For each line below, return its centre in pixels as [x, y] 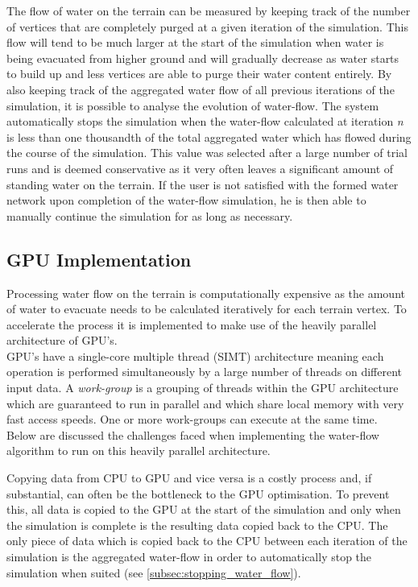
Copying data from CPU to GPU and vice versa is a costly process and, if [189, 478]
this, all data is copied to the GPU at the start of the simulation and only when [204, 509]
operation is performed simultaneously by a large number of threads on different [204, 372]
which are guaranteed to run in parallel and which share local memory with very [205, 403]
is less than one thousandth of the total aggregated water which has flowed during [209, 136]
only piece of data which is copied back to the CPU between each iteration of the [207, 541]
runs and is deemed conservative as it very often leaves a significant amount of [200, 168]
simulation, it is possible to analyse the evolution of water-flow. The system [193, 105]
